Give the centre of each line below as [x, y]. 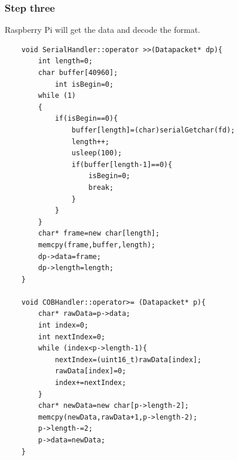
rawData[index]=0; [90, 371]
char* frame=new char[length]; [99, 234]
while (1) [57, 96]
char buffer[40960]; [78, 73]
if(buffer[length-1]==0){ [122, 164]
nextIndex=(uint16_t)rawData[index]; [128, 360]
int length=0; [65, 61]
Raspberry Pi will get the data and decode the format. [103, 30]
